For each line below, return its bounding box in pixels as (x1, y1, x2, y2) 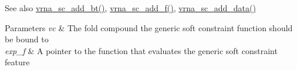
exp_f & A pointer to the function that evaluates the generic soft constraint (5, 44, 278, 56)
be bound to (5, 33, 49, 45)
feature (5, 56, 30, 68)
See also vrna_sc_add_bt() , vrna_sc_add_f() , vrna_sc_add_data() (5, 2, 256, 14)
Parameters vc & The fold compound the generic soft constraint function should (5, 21, 293, 34)
